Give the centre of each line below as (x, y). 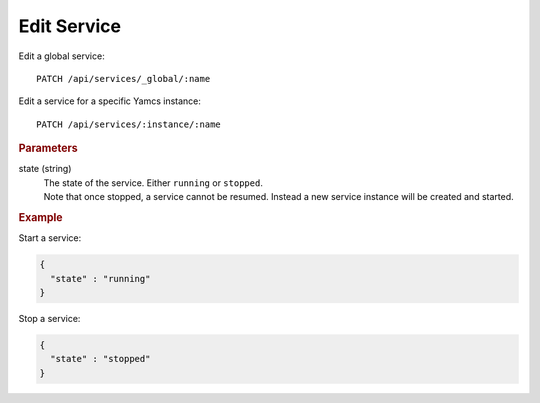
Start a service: (50, 238)
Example (41, 217)
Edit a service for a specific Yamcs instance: (110, 101)
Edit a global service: (61, 56)
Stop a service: (49, 318)
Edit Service (70, 26)
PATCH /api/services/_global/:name (123, 78)
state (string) (45, 169)
